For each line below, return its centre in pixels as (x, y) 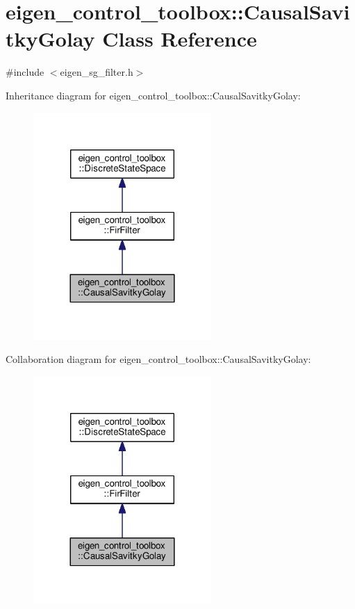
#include (25, 72)
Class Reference (180, 39)
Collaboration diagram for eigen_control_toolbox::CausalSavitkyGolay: (158, 359)
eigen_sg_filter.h (97, 72)
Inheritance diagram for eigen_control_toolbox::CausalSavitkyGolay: (153, 95)
